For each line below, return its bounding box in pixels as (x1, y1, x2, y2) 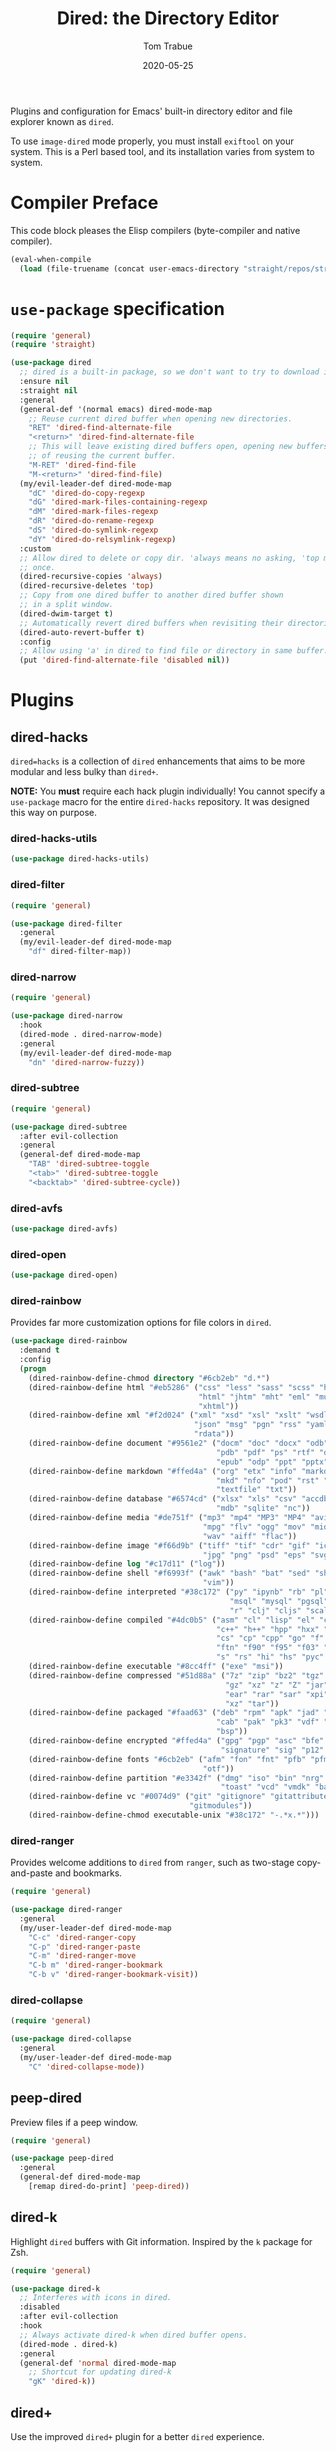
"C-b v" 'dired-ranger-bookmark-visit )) (28, 1970, 199, 1980)
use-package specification (10, 297, 225, 320)
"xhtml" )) (198, 1401, 240, 1411)
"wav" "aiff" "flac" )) (202, 1531, 298, 1541)
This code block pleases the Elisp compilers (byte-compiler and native (10, 224, 301, 236)
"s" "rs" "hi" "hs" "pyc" (216, 1652, 325, 1662)
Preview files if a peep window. (10, 2116, 138, 2128)
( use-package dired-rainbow (10, 1336, 128, 1346)
